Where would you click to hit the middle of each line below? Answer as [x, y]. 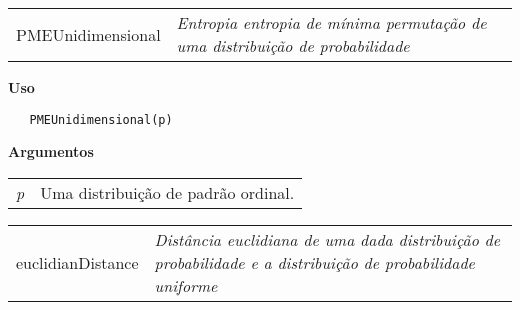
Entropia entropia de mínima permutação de [331, 22]
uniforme [186, 285]
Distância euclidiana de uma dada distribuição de [327, 239]
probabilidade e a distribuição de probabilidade [314, 262]
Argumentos [51, 151]
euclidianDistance [77, 262]
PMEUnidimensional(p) [101, 119]
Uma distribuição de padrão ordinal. [167, 192]
